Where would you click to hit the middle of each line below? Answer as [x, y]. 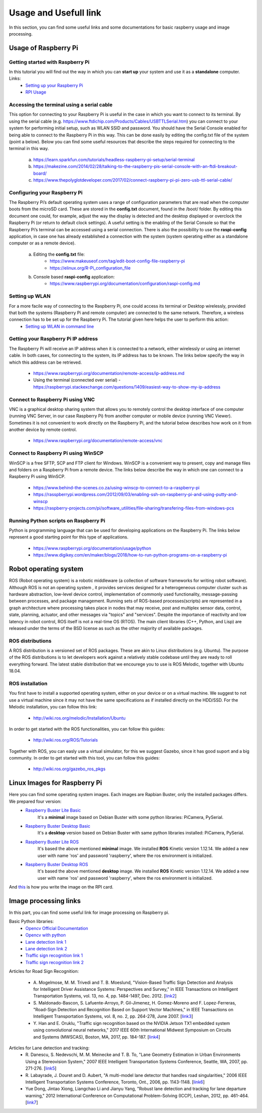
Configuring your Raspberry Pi [46, 192]
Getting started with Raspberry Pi [49, 62]
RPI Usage [36, 92]
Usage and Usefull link [55, 13]
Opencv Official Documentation [57, 928]
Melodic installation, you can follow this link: [53, 707]
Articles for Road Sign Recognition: [44, 971]
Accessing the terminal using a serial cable [61, 105]
